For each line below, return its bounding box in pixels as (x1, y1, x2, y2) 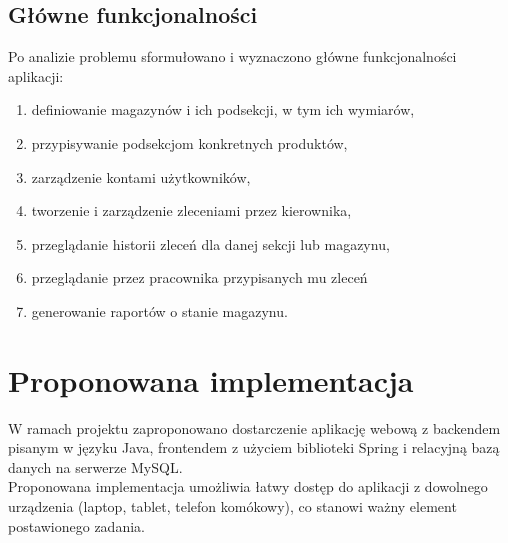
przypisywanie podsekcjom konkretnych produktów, (31, 132, 348, 153)
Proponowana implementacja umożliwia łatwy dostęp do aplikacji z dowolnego (8, 476, 488, 497)
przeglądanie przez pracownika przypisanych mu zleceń (31, 267, 368, 288)
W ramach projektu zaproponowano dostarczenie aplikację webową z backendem (8, 417, 501, 438)
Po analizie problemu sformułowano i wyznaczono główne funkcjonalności (8, 46, 457, 67)
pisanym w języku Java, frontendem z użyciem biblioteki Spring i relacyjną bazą (8, 437, 500, 458)
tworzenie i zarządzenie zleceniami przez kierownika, (31, 200, 352, 221)
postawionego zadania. (8, 515, 145, 536)
